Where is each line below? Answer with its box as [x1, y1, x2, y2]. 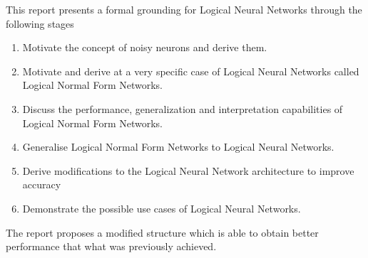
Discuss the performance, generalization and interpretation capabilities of [22, 101, 343, 116]
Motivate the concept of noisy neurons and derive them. [22, 40, 267, 55]
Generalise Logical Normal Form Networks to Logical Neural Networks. [22, 139, 334, 154]
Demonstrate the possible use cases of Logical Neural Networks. [22, 200, 301, 215]
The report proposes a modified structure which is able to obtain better [6, 225, 319, 240]
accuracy [22, 177, 61, 192]
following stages [6, 16, 74, 31]
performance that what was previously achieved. [6, 239, 217, 254]
